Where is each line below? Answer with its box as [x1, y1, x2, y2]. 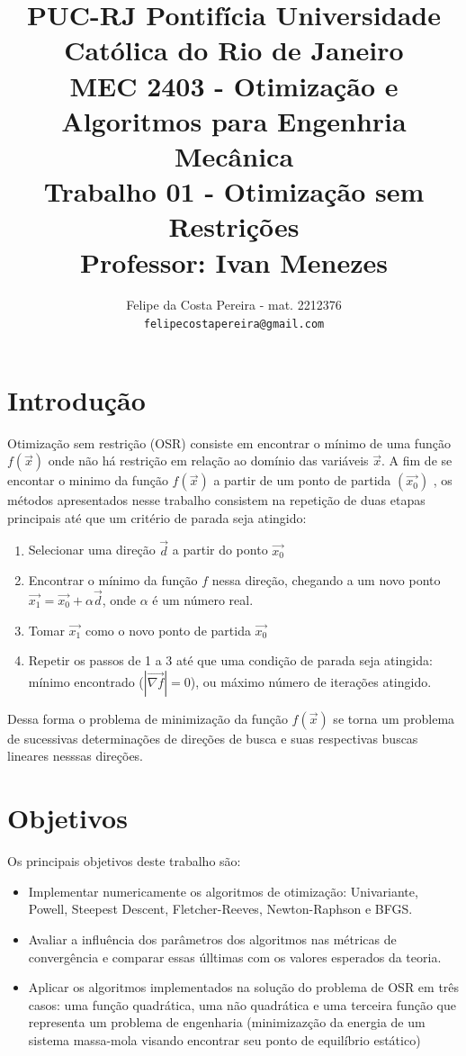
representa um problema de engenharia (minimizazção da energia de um [28, 1013, 426, 1032]
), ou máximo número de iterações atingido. [190, 672, 432, 690]
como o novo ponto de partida [85, 620, 251, 639]
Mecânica [174, 137, 294, 174]
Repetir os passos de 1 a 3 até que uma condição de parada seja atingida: [28, 651, 433, 670]
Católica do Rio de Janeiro [64, 32, 404, 68]
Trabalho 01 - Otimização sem [43, 173, 425, 210]
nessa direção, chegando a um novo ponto [211, 571, 441, 590]
